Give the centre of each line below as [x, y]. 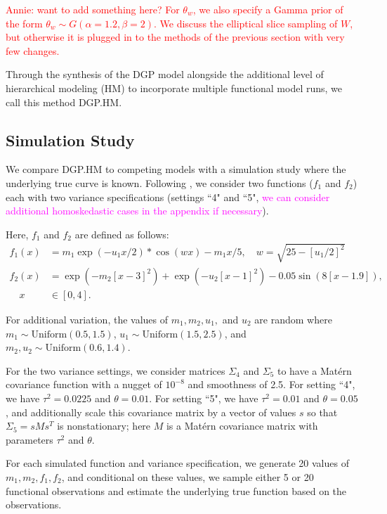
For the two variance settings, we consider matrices [116, 370]
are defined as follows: [122, 234]
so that [322, 412]
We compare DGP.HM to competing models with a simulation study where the [176, 169]
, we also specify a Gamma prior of [268, 9]
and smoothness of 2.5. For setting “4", [271, 384]
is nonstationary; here [104, 426]
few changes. [33, 50]
